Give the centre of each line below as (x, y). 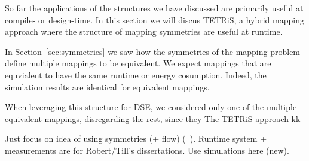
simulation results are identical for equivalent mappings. (107, 86)
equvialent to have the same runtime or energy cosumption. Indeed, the (136, 75)
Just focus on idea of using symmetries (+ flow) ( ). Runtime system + (136, 139)
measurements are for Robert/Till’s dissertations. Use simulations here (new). (147, 150)
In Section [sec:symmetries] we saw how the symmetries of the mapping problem (153, 51)
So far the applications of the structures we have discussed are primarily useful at (154, 8)
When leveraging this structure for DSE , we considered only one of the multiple (151, 107)
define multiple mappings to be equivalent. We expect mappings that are (138, 63)
